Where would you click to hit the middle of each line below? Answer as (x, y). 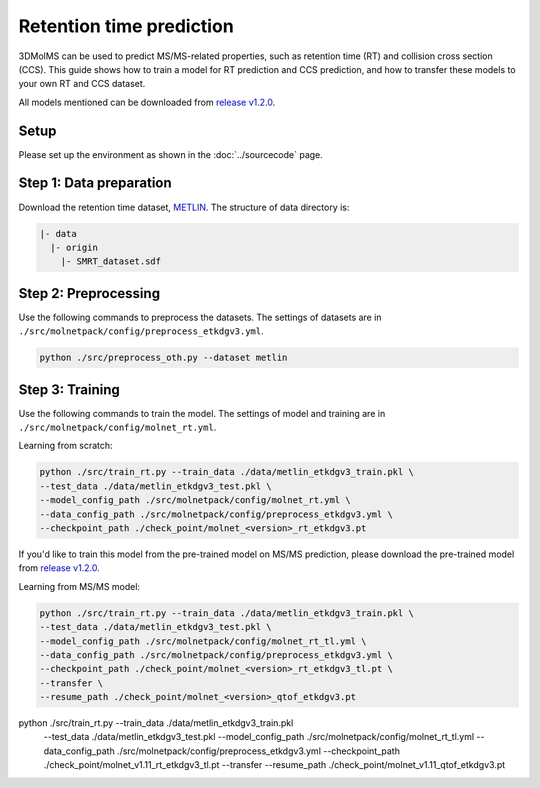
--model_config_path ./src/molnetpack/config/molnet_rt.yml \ (195, 500)
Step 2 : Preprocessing (89, 293)
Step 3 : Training (69, 389)
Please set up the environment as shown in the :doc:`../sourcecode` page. (171, 154)
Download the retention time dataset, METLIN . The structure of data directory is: (184, 207)
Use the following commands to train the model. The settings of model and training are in (202, 413)
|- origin (74, 247)
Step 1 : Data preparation (95, 183)
